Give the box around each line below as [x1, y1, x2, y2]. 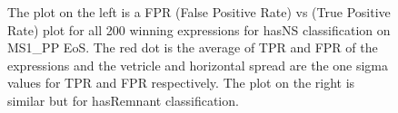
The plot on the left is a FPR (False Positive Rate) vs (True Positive [7, 3, 391, 21]
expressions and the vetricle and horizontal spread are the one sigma [7, 55, 389, 74]
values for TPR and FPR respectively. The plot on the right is [7, 73, 355, 92]
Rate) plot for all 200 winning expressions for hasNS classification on [7, 20, 391, 39]
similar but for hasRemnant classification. [7, 90, 239, 109]
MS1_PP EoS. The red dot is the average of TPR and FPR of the [7, 38, 378, 57]
